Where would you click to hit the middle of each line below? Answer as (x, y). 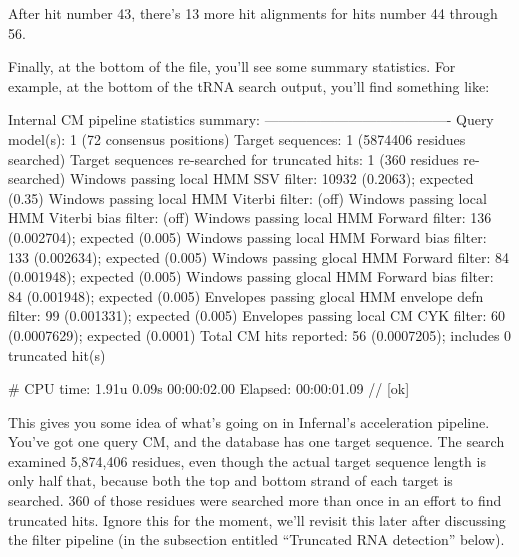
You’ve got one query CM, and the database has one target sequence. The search (256, 441)
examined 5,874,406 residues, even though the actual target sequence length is (247, 460)
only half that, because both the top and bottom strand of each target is (230, 480)
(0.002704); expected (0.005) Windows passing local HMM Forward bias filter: (247, 236)
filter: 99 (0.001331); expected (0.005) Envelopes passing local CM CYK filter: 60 (257, 315)
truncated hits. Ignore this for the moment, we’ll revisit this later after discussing (257, 519)
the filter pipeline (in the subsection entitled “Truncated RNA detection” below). (256, 539)
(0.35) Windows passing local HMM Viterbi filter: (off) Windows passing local (247, 197)
